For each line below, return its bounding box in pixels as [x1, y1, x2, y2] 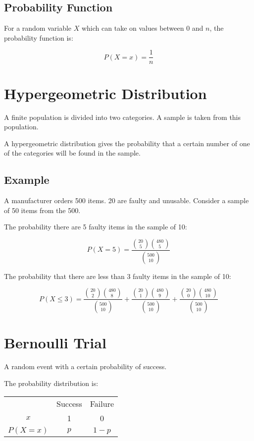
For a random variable [4, 23, 72, 33]
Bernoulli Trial [4, 332, 106, 353]
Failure [90, 397, 114, 409]
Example [4, 172, 50, 187]
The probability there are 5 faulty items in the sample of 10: [4, 221, 187, 232]
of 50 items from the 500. [4, 205, 81, 215]
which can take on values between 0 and [81, 23, 203, 33]
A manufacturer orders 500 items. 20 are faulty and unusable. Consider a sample [4, 195, 249, 206]
